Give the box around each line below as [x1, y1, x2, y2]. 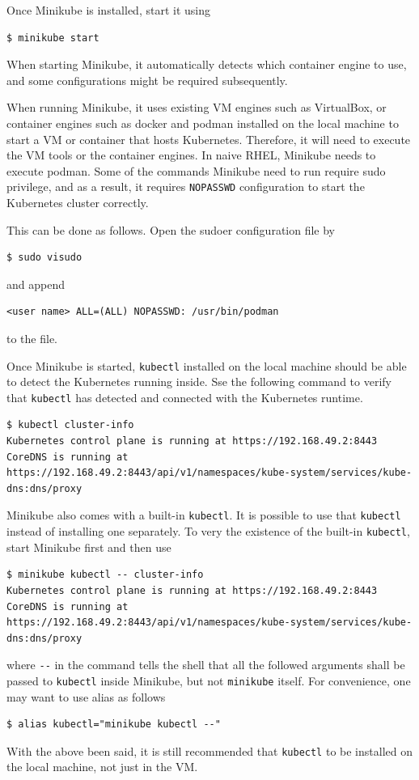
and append [6, 275, 65, 292]
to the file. [6, 329, 57, 346]
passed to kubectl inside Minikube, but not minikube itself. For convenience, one [6, 672, 411, 689]
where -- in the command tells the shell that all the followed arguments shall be [6, 656, 405, 673]
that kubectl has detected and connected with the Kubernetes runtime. [6, 388, 363, 405]
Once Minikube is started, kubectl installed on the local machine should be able [6, 357, 407, 374]
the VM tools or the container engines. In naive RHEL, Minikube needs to [6, 146, 376, 163]
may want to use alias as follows [6, 688, 166, 705]
